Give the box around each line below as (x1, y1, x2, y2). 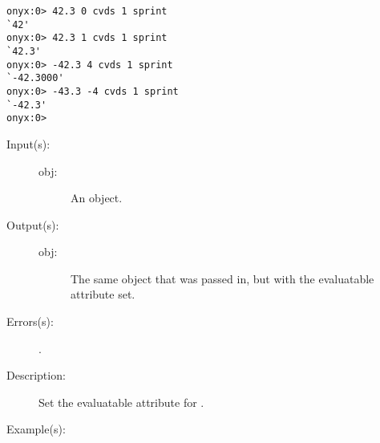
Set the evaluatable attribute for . (38, 393, 204, 410)
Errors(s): (6, 313, 54, 330)
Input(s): (6, 135, 51, 152)
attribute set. (71, 286, 135, 303)
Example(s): (6, 421, 66, 437)
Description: (6, 367, 66, 384)
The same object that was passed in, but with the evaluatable (71, 270, 374, 287)
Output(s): (6, 216, 59, 233)
